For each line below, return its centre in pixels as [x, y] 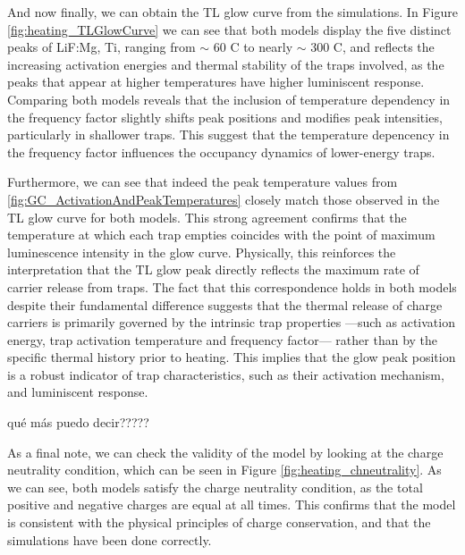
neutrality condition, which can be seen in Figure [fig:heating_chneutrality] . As [224, 470]
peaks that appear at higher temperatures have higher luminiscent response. [216, 82]
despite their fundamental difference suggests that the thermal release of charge [225, 304]
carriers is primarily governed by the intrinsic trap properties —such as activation [231, 322]
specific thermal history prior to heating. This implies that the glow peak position [232, 357]
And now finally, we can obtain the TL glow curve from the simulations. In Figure [232, 12]
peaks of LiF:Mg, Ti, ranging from [101, 47]
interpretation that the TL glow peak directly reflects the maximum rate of [213, 269]
